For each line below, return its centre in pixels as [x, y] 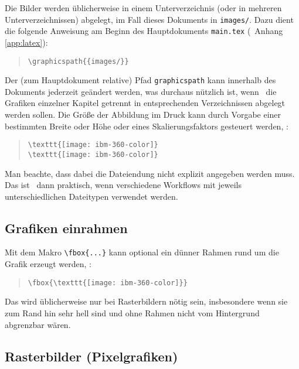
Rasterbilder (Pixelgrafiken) [91, 356]
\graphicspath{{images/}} [78, 61]
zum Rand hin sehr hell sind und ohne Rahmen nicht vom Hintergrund [132, 312]
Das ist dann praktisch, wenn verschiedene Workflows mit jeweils [123, 185]
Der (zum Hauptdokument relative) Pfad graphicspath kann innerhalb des [140, 80]
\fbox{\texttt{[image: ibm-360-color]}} [108, 283]
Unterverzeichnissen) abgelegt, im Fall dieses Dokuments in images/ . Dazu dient [149, 19]
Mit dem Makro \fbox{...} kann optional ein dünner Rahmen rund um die [142, 252]
